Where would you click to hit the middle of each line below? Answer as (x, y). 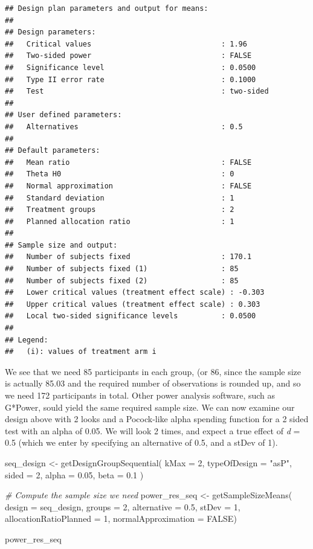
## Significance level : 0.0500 (131, 67)
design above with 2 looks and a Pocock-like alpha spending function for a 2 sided (157, 419)
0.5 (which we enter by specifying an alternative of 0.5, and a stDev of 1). (141, 442)
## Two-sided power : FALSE (128, 56)
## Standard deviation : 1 (120, 198)
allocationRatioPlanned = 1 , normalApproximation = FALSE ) (121, 518)
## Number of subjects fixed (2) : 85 (122, 281)
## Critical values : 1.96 (126, 44)
